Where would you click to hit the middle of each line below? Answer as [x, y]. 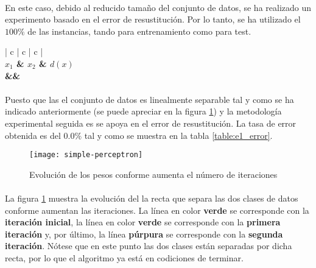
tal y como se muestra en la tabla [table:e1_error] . [178, 135]
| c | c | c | [24, 51]
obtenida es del [33, 135]
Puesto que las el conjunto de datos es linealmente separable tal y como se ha [149, 99]
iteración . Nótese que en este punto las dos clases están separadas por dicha [149, 246]
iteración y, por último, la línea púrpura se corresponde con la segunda [144, 234]
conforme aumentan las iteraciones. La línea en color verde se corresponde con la [157, 210]
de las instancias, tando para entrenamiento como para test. [139, 31]
